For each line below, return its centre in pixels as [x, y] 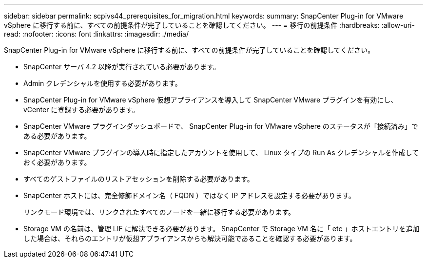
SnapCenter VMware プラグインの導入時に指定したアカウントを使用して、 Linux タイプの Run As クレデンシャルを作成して [221, 152]
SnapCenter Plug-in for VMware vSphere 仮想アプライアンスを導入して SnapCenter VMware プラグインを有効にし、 [211, 100]
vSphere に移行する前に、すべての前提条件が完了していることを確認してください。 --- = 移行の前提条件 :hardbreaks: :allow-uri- [209, 25]
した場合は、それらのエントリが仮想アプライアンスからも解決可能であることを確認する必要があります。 [190, 238]
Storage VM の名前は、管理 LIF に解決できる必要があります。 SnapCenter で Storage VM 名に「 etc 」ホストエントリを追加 [222, 229]
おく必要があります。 [57, 162]
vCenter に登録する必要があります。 [81, 110]
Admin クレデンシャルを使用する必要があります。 [103, 83]
